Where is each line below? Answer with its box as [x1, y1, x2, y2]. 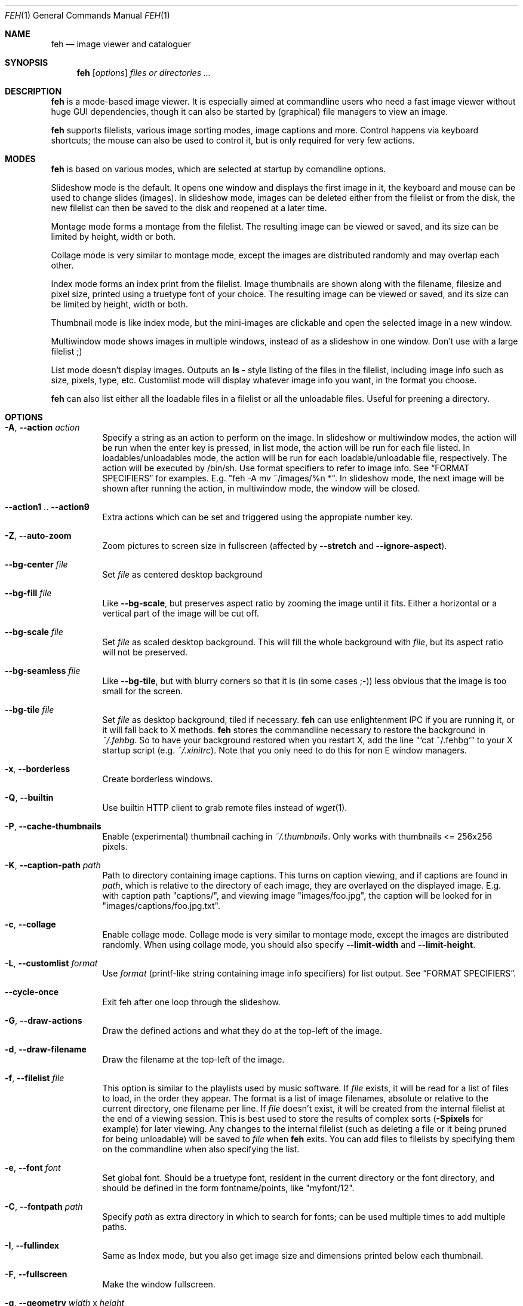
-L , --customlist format [5, 958, 98, 968]
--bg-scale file [5, 627, 63, 637]
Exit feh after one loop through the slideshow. [102, 997, 281, 1007]
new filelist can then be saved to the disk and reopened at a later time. [51, 203, 327, 213]
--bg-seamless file [5, 666, 81, 676]
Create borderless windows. [102, 774, 213, 784]
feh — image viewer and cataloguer [51, 39, 191, 49]
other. [51, 260, 74, 270]
